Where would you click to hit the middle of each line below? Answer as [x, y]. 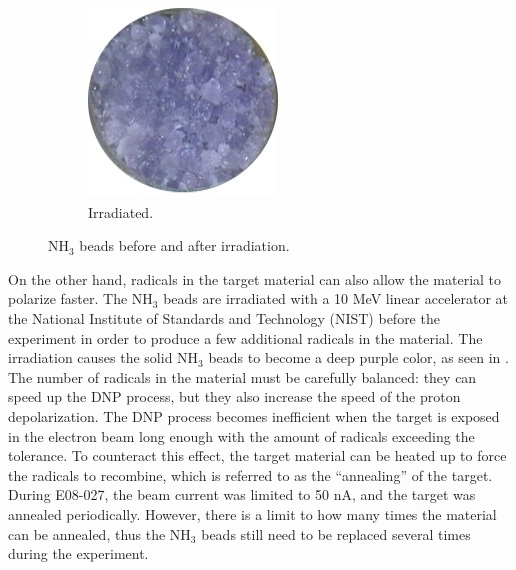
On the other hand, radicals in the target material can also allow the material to [255, 278]
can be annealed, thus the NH [99, 533]
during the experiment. [78, 553]
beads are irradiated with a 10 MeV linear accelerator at [336, 298]
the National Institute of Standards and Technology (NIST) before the [224, 317]
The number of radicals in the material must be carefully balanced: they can [242, 376]
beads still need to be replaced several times [336, 533]
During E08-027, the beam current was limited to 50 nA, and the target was [242, 494]
